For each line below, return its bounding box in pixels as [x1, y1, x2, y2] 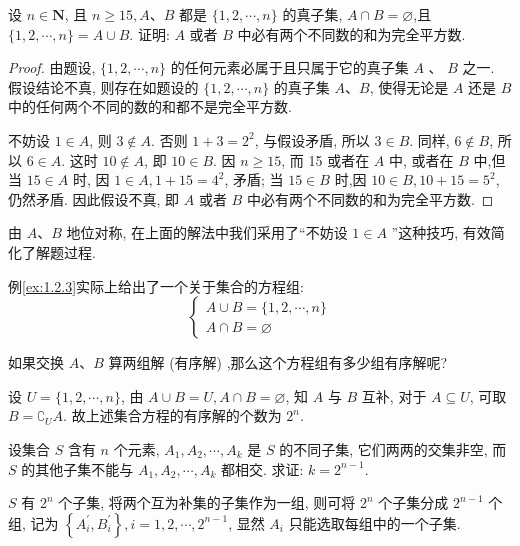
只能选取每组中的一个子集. [288, 512, 461, 533]
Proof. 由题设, [8, 57, 96, 78]
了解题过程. [21, 241, 96, 262]
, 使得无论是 [369, 76, 449, 97]
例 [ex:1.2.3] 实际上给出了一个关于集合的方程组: [8, 275, 304, 296]
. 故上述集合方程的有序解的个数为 [63, 405, 282, 426]
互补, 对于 [361, 385, 427, 406]
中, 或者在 [389, 149, 454, 170]
